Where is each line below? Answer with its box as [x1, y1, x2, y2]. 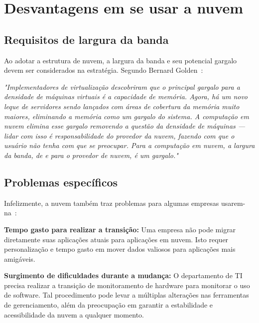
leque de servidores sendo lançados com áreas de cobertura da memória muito [4, 101, 240, 111]
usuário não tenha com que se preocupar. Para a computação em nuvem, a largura [4, 140, 255, 151]
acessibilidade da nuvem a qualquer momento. [4, 309, 144, 320]
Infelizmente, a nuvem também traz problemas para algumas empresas [4, 197, 219, 208]
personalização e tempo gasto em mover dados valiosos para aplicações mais [4, 244, 236, 254]
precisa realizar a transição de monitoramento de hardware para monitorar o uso [4, 280, 250, 290]
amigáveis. [4, 253, 35, 264]
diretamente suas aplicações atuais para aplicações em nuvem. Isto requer [4, 234, 229, 244]
